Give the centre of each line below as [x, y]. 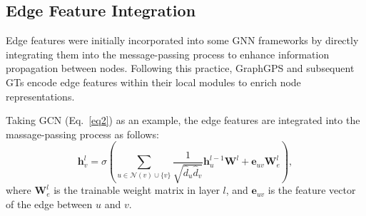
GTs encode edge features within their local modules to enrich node [153, 82]
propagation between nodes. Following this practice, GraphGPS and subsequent [180, 68]
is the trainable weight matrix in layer [137, 190]
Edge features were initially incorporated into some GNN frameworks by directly [182, 40]
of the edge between [49, 204]
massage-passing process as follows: [82, 134]
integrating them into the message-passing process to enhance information [168, 54]
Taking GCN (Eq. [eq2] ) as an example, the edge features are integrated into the [183, 120]
